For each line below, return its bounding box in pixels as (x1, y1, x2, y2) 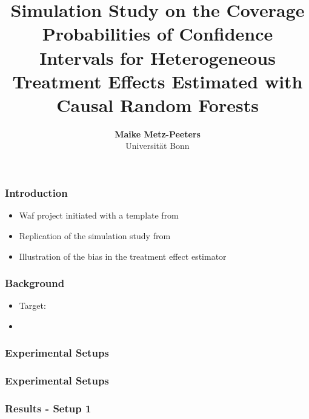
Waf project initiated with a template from (19, 209, 179, 222)
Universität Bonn (125, 139, 190, 152)
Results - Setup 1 (5, 401, 91, 416)
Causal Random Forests (56, 92, 259, 117)
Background (5, 275, 65, 291)
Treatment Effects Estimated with (12, 68, 303, 93)
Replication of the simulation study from (19, 229, 171, 242)
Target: (19, 299, 46, 312)
